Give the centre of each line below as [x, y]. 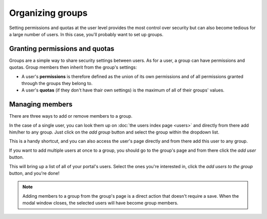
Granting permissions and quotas [62, 49]
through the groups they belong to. [57, 84]
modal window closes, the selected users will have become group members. [100, 203]
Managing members [41, 105]
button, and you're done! [34, 174]
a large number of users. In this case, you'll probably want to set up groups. [86, 34]
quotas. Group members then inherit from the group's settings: [73, 67]
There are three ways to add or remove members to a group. [71, 116]
